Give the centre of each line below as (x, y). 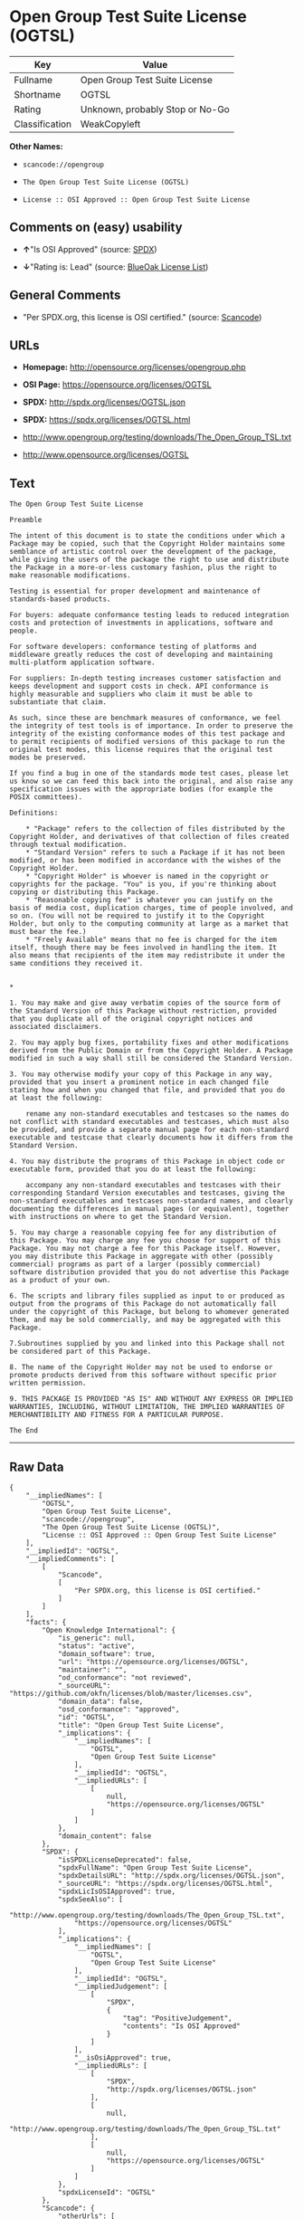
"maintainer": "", (92, 1670)
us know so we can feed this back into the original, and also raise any (152, 781)
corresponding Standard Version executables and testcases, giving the (147, 1193)
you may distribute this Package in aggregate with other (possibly (141, 1257)
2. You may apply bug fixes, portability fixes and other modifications (149, 1043)
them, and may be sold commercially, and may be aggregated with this (145, 1320)
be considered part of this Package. (81, 1352)
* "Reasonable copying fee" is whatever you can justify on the (149, 900)
